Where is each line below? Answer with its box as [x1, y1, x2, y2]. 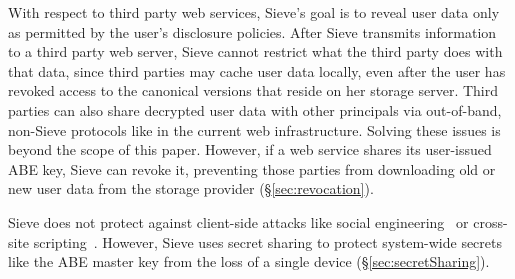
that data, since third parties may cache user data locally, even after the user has [8, 60, 506, 81]
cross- [473, 211, 508, 232]
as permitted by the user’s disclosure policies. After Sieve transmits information [8, 21, 497, 42]
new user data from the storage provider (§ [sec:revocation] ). [8, 178, 374, 199]
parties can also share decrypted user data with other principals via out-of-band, [8, 99, 502, 120]
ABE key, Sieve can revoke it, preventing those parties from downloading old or [8, 158, 496, 179]
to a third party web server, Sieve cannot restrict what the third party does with [8, 41, 503, 62]
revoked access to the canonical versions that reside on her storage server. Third [8, 80, 499, 101]
